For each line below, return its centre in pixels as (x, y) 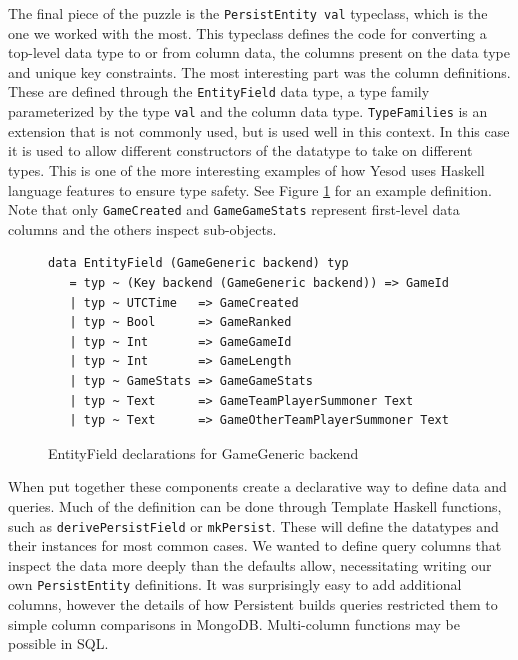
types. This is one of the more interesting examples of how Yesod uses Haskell (246, 169)
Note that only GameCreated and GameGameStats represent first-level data (234, 209)
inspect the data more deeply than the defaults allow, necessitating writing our (250, 564)
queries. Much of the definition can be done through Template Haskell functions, (255, 505)
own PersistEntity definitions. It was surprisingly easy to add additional (235, 584)
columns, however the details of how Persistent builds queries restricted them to (253, 604)
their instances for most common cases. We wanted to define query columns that (255, 545)
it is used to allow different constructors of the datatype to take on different (240, 150)
